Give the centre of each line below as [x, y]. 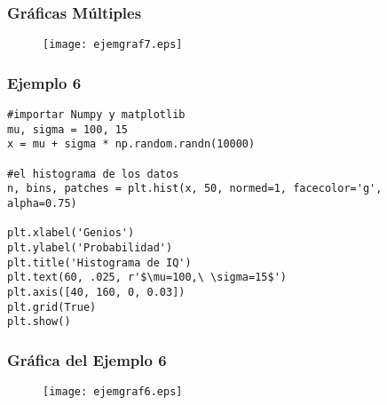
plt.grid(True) [52, 307]
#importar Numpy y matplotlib [96, 115]
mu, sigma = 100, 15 [68, 129]
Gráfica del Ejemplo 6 [87, 359]
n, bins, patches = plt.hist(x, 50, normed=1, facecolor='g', [195, 189]
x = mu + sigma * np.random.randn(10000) [131, 144]
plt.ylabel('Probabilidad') [90, 248]
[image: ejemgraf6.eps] [113, 392]
